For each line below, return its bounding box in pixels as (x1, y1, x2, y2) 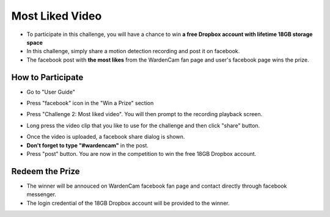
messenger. (26, 191, 56, 198)
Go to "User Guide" (26, 88, 76, 95)
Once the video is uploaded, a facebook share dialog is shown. (26, 133, 185, 141)
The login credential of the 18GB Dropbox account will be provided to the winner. (26, 199, 230, 207)
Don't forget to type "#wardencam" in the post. (26, 141, 149, 149)
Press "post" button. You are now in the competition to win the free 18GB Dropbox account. (26, 150, 257, 157)
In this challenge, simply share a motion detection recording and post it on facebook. (26, 48, 240, 55)
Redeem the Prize (11, 166, 80, 177)
